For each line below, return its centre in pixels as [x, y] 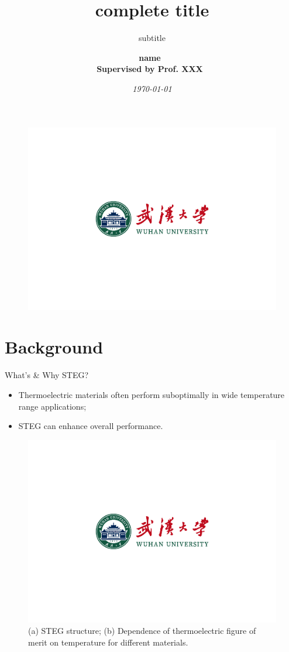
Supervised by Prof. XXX [150, 69]
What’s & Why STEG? [47, 375]
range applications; [52, 406]
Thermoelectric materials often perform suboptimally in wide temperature [152, 394]
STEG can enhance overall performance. [91, 426]
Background [54, 347]
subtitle [152, 38]
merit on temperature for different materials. [108, 642]
